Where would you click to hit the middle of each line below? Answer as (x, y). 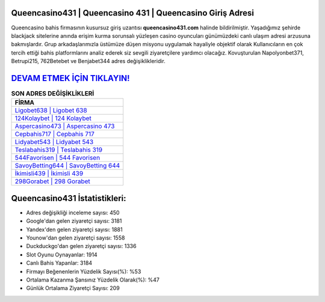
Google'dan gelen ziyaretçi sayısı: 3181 (74, 221)
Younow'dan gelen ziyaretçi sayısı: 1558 (76, 238)
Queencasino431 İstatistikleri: (69, 198)
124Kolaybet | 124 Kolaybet (53, 118)
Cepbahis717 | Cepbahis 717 (54, 134)
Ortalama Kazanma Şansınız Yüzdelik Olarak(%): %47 (93, 280)
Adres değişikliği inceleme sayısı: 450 (73, 213)
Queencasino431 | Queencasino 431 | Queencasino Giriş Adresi (132, 13)
